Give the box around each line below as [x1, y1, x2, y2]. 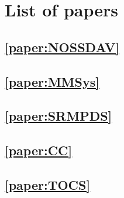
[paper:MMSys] [5, 72, 99, 90]
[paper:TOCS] [5, 175, 91, 193]
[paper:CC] [5, 141, 73, 159]
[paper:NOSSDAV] [5, 37, 119, 56]
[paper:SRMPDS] [5, 107, 112, 125]
